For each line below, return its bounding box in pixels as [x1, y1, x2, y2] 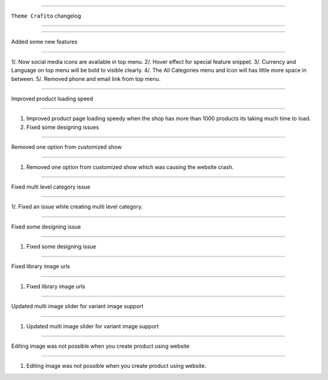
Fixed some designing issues [26, 123, 100, 131]
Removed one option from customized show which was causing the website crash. [26, 163, 234, 170]
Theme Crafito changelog [11, 12, 81, 19]
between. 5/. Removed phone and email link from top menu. [11, 75, 161, 82]
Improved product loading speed [11, 95, 94, 102]
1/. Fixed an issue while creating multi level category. [11, 203, 143, 210]
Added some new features [11, 38, 78, 46]
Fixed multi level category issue [11, 183, 91, 190]
